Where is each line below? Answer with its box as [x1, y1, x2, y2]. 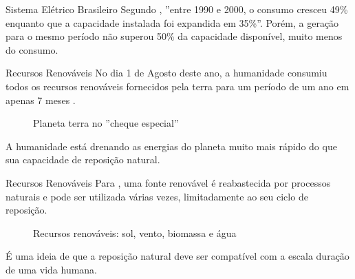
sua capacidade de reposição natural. [6, 152, 160, 167]
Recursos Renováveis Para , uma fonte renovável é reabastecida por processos [6, 175, 331, 189]
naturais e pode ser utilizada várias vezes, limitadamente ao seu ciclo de [6, 189, 308, 203]
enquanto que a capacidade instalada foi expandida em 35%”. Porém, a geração [6, 15, 339, 30]
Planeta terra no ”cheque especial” [33, 116, 179, 130]
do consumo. [6, 42, 58, 56]
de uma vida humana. [6, 262, 98, 276]
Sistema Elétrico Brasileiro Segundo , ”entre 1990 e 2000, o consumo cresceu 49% [6, 2, 348, 16]
